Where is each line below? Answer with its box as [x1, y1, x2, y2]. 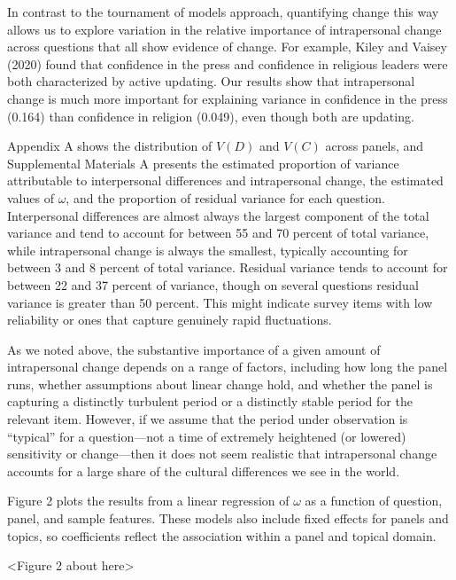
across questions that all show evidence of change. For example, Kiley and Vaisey [7, 37, 447, 56]
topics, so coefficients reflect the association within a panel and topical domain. [7, 526, 437, 545]
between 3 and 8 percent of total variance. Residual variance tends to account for [7, 258, 448, 277]
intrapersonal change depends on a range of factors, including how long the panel [7, 357, 448, 376]
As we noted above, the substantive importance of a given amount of [7, 340, 381, 358]
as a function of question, [305, 491, 443, 510]
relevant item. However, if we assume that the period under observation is [7, 410, 408, 428]
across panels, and [325, 137, 424, 155]
